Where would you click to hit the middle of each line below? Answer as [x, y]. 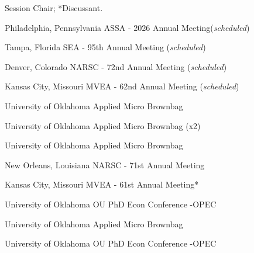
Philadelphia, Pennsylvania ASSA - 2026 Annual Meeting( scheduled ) [127, 27]
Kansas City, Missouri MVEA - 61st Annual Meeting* [102, 184]
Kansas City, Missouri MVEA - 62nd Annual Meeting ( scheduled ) [122, 86]
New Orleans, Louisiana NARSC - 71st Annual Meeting [105, 164]
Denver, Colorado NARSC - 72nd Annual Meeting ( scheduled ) [116, 66]
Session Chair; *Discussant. [54, 8]
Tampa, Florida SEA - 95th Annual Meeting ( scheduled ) [105, 47]
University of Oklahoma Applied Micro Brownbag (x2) [103, 125]
